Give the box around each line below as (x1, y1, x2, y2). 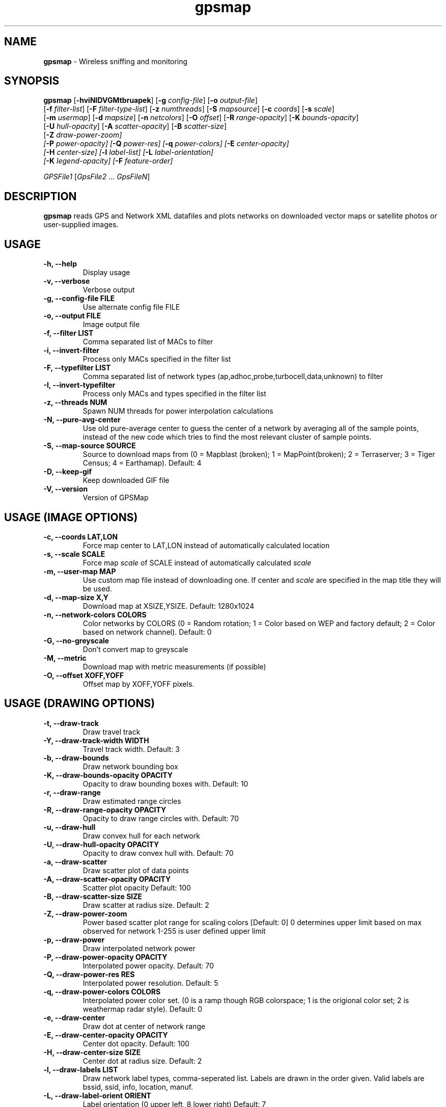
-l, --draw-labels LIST (43, 1065, 118, 1074)
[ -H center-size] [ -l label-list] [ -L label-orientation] (43, 148, 213, 157)
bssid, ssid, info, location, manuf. (82, 1082, 193, 1091)
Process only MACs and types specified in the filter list (82, 389, 266, 398)
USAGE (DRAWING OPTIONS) (4, 697, 155, 710)
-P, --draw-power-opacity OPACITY (43, 952, 168, 961)
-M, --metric (43, 653, 87, 662)
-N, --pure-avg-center (43, 415, 121, 424)
